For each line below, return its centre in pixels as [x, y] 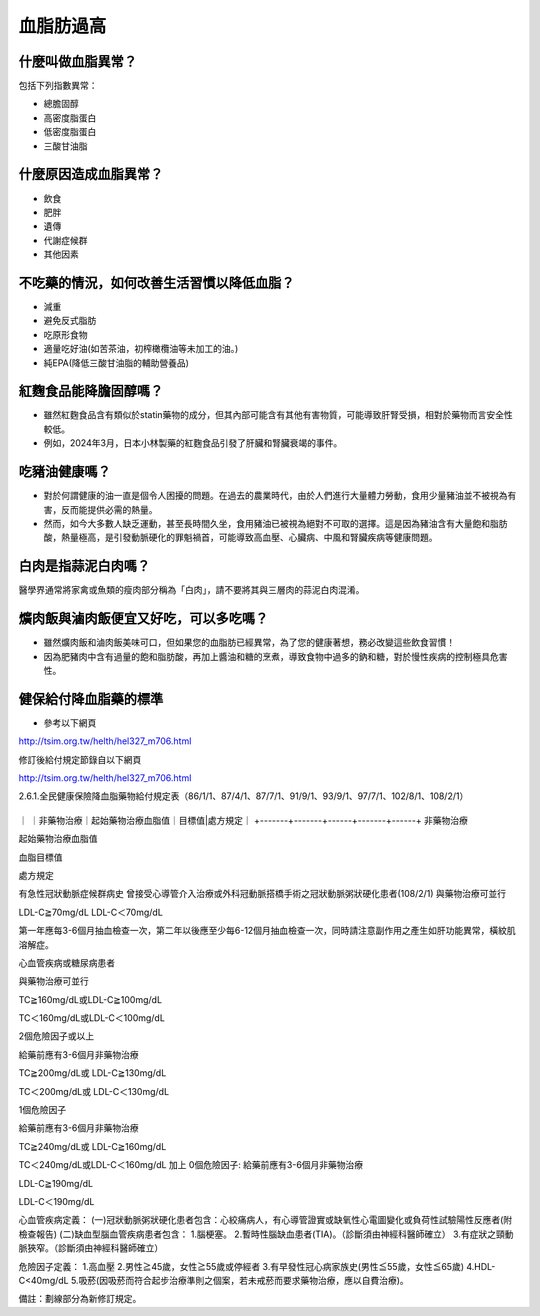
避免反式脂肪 [70, 321]
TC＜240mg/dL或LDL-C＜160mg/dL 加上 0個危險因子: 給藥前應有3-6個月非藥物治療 [191, 1165]
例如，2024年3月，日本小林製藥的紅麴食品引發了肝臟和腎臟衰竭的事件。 [193, 443]
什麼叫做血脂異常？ [77, 61]
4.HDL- [481, 1266]
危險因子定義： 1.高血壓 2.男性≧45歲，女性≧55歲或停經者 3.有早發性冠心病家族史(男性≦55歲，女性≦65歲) [241, 1266]
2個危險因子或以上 [56, 1036]
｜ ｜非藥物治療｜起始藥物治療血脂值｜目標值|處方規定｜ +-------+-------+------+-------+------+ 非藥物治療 [243, 820]
